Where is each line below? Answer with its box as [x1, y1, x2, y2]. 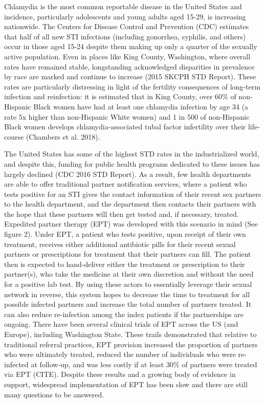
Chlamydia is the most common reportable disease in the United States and [4, 1, 242, 11]
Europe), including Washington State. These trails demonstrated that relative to [4, 329, 257, 339]
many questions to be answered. [4, 389, 104, 399]
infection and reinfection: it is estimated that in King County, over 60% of [4, 91, 236, 102]
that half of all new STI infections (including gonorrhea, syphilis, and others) [4, 31, 246, 41]
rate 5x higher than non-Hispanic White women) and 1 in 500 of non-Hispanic [4, 111, 250, 122]
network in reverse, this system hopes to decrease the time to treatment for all [4, 288, 250, 299]
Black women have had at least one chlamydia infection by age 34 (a [33, 101, 249, 111]
